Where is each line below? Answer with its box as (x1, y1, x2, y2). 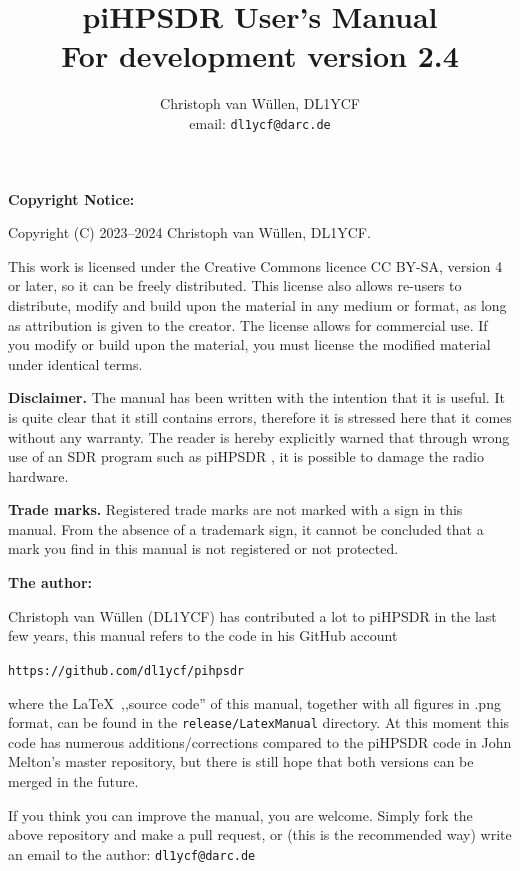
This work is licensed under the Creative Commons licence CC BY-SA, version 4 (8, 255, 503, 276)
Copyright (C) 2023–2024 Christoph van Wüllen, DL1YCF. (8, 222, 371, 243)
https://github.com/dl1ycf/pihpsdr (8, 663, 245, 678)
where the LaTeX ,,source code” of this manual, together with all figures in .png (8, 692, 501, 713)
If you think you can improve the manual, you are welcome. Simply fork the (8, 804, 473, 825)
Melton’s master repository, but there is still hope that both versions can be (8, 751, 474, 772)
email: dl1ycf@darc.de (189, 112, 331, 133)
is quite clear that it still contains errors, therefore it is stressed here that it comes (8, 406, 512, 427)
